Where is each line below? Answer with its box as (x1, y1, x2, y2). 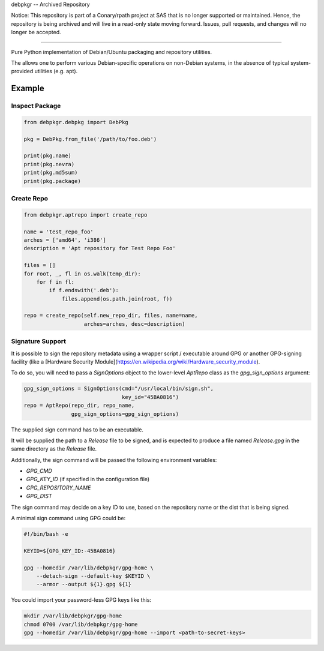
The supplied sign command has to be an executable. (11, 426, 144, 433)
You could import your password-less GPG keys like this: (11, 596, 152, 604)
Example (11, 83, 44, 94)
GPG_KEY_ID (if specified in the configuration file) (26, 476, 150, 483)
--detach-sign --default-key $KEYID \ (36, 572, 151, 579)
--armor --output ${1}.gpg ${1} (36, 581, 132, 588)
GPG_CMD (26, 467, 52, 475)
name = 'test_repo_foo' (23, 228, 94, 235)
